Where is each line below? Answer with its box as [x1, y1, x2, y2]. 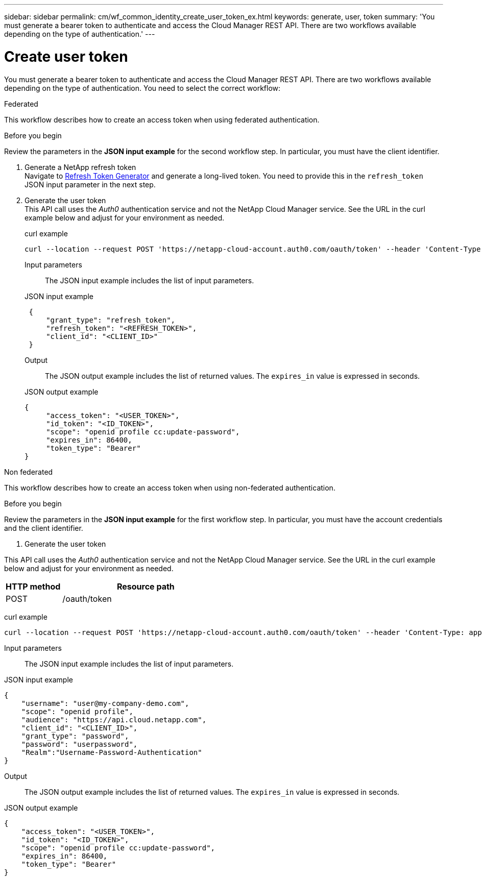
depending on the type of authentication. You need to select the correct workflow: [4, 83, 281, 92]
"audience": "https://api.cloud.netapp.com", [21, 715, 207, 724]
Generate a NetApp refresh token [25, 162, 136, 172]
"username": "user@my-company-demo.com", [21, 699, 189, 707]
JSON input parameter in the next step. [25, 180, 156, 189]
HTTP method [6, 581, 61, 592]
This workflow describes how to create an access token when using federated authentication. [4, 115, 320, 124]
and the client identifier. [4, 523, 83, 532]
